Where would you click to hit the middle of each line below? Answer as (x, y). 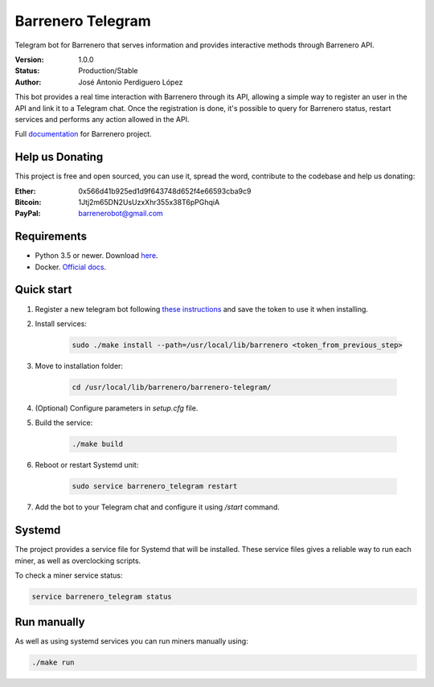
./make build (98, 444)
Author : (28, 82)
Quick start (43, 290)
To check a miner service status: (69, 575)
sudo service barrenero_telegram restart (155, 487)
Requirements (51, 237)
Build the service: (64, 423)
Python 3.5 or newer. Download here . (96, 256)
